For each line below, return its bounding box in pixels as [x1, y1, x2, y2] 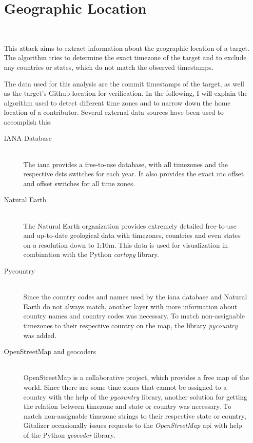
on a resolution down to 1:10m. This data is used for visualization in [23, 239, 228, 250]
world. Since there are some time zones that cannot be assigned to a [23, 381, 227, 392]
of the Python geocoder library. [23, 429, 116, 440]
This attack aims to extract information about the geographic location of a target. [4, 42, 250, 53]
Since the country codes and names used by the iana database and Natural [23, 292, 247, 302]
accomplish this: [4, 116, 52, 127]
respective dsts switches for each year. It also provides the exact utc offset [23, 169, 244, 179]
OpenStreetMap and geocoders [4, 346, 96, 357]
